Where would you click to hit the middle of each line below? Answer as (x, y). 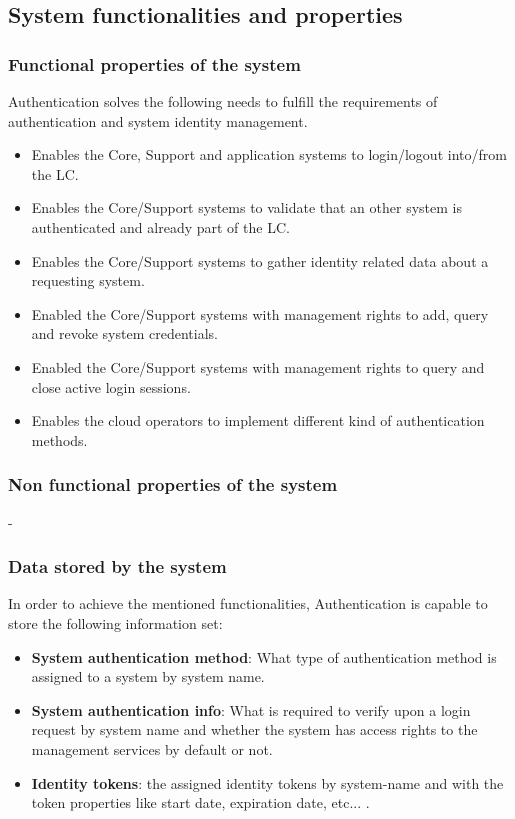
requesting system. (88, 280)
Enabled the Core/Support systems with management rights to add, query (260, 313)
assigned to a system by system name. (148, 676)
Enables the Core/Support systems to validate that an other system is (246, 207)
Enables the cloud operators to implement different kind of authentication (258, 420)
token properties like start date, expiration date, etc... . (200, 802)
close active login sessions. (111, 386)
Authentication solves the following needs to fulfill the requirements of (223, 101)
